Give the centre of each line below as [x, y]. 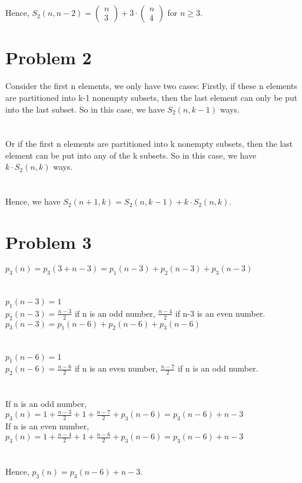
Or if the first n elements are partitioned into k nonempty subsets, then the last [149, 144]
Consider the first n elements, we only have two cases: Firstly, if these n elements [151, 86]
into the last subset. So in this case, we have [85, 109]
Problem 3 [49, 242]
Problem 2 [49, 57]
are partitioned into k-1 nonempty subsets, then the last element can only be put [152, 97]
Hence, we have [33, 201]
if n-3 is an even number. [220, 313]
